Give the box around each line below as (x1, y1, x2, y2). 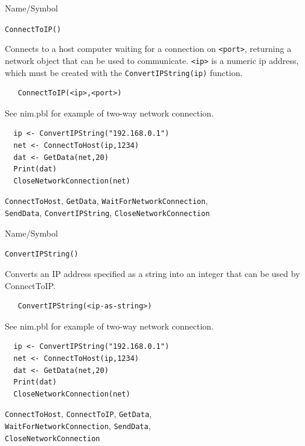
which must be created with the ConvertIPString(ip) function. (5, 66, 243, 78)
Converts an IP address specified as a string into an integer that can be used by (5, 267, 300, 279)
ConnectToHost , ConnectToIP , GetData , (5, 407, 152, 420)
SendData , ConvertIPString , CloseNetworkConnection (5, 206, 210, 219)
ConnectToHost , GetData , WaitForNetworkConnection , (5, 194, 208, 207)
